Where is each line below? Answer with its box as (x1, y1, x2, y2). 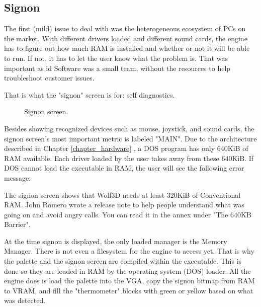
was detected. (4, 295, 46, 305)
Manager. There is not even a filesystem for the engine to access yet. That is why (4, 246, 254, 256)
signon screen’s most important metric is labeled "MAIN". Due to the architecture (4, 133, 257, 143)
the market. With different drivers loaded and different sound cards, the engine (4, 33, 247, 43)
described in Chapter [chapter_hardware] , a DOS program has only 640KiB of (4, 143, 248, 153)
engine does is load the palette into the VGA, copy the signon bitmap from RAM (4, 275, 255, 286)
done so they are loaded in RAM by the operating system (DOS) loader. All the (4, 265, 251, 276)
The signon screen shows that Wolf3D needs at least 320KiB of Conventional (4, 189, 241, 200)
